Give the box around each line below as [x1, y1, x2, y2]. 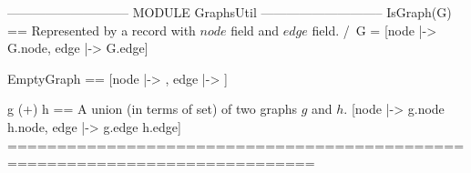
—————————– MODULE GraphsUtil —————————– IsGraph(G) [7, 3, 452, 21]
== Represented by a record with [7, 20, 196, 39]
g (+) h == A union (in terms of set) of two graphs [7, 99, 298, 118]
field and [230, 20, 280, 39]
